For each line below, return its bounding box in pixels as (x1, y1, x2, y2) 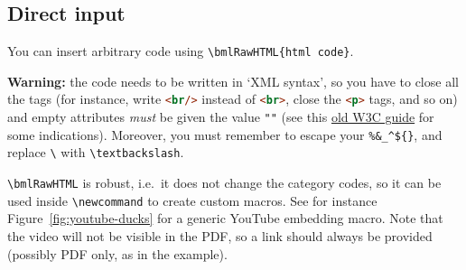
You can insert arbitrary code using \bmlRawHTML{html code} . (7, 42, 354, 61)
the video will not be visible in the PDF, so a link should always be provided (7, 226, 433, 245)
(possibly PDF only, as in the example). (7, 244, 228, 263)
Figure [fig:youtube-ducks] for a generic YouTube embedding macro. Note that (7, 209, 443, 228)
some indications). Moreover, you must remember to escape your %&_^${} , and (7, 125, 443, 144)
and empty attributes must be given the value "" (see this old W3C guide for (7, 107, 434, 126)
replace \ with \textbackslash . (7, 143, 184, 162)
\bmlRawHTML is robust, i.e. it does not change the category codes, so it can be (7, 173, 442, 192)
